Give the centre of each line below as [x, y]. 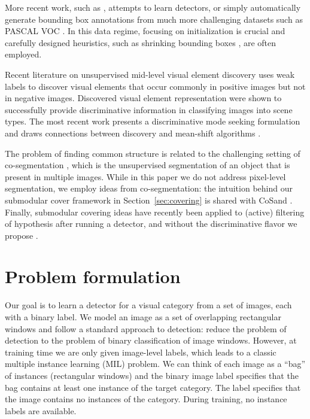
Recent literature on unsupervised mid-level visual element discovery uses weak [150, 74]
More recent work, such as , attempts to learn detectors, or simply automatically [153, 7]
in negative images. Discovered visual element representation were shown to [143, 98]
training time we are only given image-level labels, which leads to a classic [141, 352]
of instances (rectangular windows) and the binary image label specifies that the [152, 375]
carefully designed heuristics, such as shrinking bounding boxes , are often [141, 42]
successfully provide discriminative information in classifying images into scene [149, 109]
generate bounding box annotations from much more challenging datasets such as [154, 19]
